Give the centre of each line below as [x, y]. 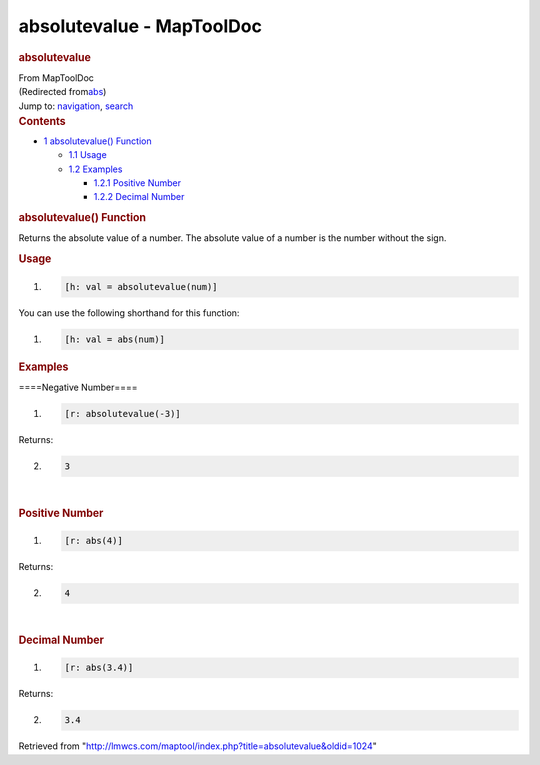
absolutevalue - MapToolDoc [140, 26]
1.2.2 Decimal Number [139, 197]
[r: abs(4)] [94, 541]
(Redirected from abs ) [62, 92]
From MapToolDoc [56, 77]
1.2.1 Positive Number [137, 183]
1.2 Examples [95, 169]
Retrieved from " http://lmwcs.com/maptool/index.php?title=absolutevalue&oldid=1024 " [197, 746]
